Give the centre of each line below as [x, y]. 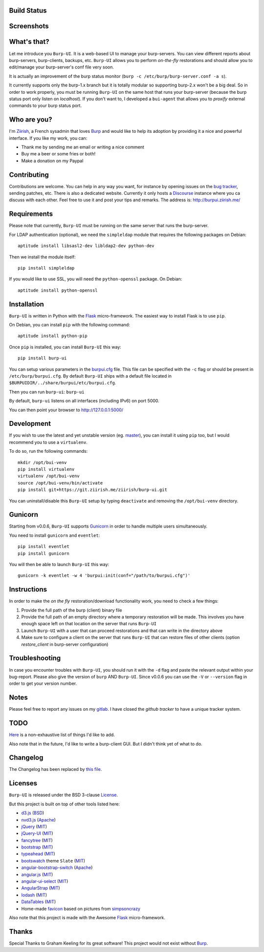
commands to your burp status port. [45, 106]
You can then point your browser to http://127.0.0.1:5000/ [66, 410]
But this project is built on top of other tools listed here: [64, 804]
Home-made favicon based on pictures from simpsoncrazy [81, 909]
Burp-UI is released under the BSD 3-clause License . [64, 795]
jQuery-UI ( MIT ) [37, 833]
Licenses [23, 783]
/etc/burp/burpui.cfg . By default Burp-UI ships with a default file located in [90, 376]
